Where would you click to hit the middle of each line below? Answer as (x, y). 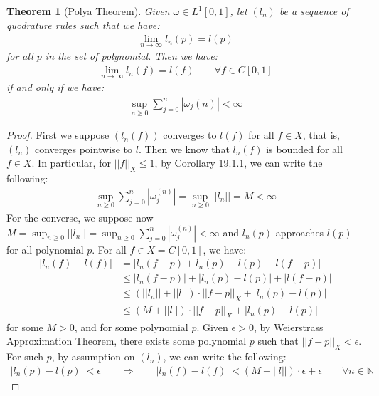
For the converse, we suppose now (80, 217)
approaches (300, 232)
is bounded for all (304, 148)
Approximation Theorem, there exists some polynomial (127, 341)
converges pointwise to (84, 148)
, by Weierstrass (288, 327)
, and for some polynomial (131, 327)
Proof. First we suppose (58, 135)
